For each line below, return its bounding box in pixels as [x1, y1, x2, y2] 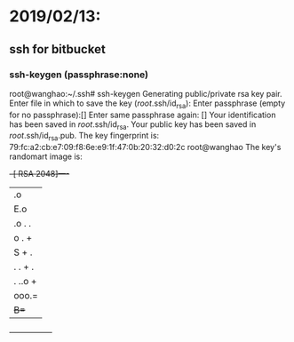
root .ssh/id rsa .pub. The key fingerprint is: [9, 131, 160, 143]
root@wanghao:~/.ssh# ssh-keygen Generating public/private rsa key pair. [9, 88, 282, 99]
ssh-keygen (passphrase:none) [9, 68, 149, 81]
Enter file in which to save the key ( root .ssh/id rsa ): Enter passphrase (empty [9, 98, 286, 110]
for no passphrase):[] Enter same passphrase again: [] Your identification [9, 109, 276, 120]
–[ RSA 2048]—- [9, 169, 70, 179]
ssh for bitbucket [9, 42, 107, 57]
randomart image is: [9, 151, 83, 162]
